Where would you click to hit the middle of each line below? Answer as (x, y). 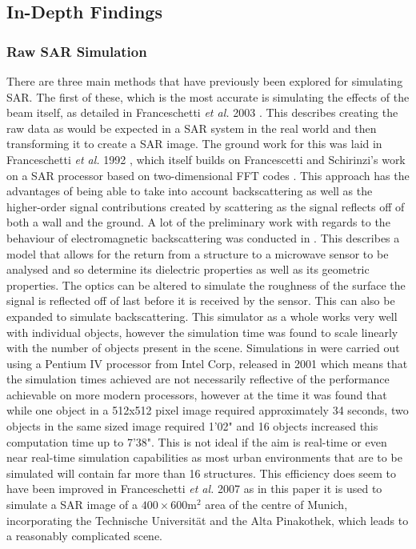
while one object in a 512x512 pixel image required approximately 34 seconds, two (208, 410)
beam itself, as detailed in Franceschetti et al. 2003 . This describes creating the (202, 112)
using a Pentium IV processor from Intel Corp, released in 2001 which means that (207, 363)
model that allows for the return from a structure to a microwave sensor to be (198, 253)
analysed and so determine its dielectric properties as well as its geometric (188, 269)
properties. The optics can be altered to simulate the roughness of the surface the (206, 285)
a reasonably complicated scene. (85, 536)
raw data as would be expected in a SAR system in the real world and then (192, 128)
